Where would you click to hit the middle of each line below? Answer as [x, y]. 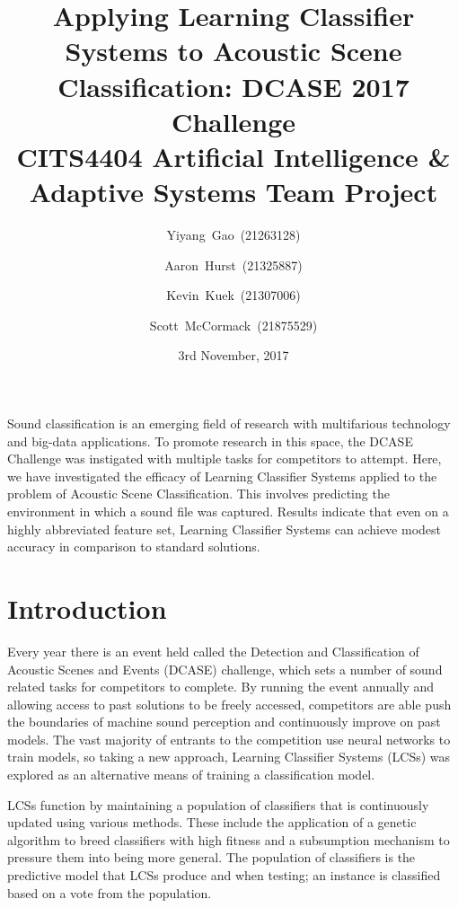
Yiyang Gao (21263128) [233, 235]
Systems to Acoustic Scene [233, 51]
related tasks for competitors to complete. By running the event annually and [221, 687]
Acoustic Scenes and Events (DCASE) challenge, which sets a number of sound [225, 669]
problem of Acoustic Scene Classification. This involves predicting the [198, 494]
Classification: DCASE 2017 [233, 86]
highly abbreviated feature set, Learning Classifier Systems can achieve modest [225, 529]
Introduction [87, 608]
